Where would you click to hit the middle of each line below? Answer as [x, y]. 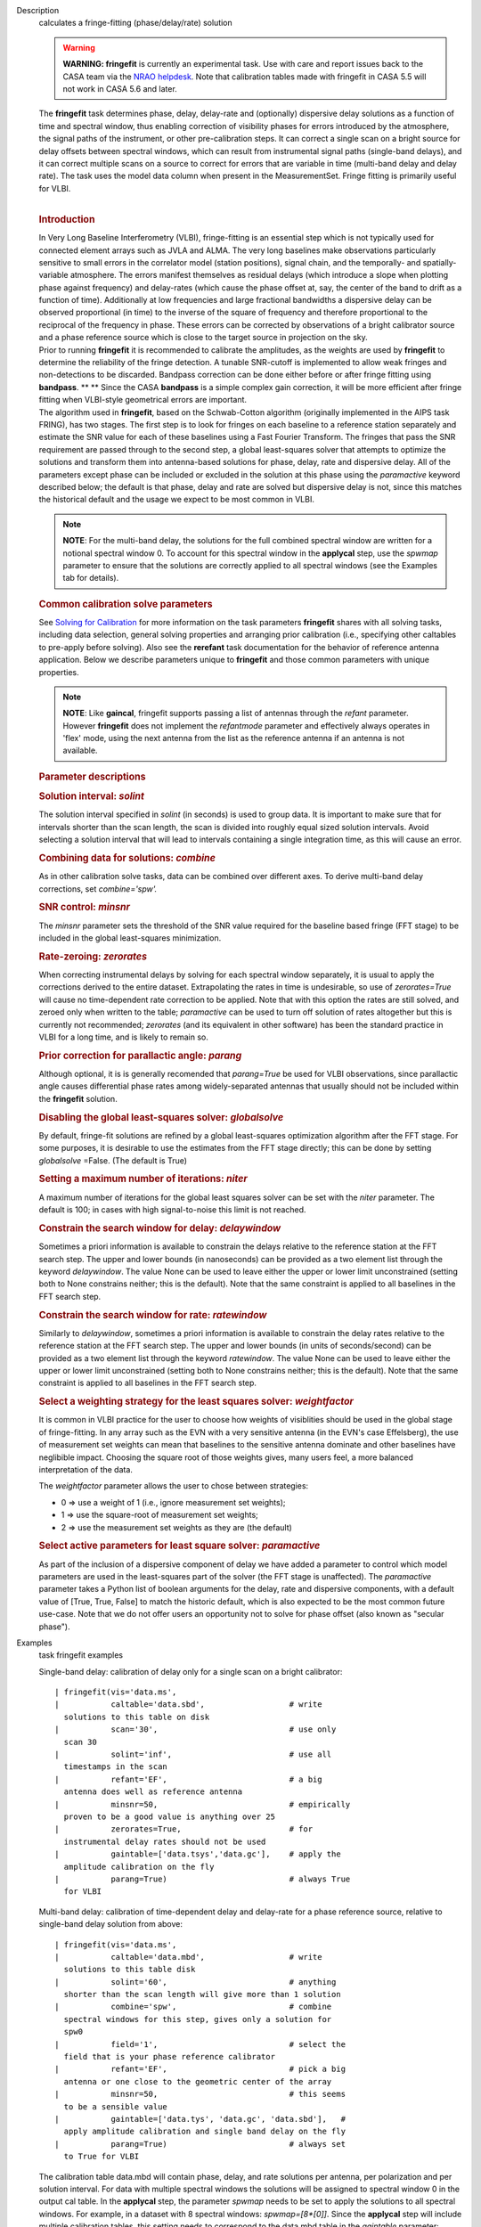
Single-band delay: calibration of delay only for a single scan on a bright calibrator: [191, 1671]
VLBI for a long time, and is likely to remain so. [124, 1037]
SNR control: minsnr [85, 907]
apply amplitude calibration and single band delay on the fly [205, 2132]
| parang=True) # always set [200, 2144]
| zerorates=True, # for [184, 1829]
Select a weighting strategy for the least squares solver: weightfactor [196, 1401]
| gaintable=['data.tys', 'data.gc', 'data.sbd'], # [200, 2119]
